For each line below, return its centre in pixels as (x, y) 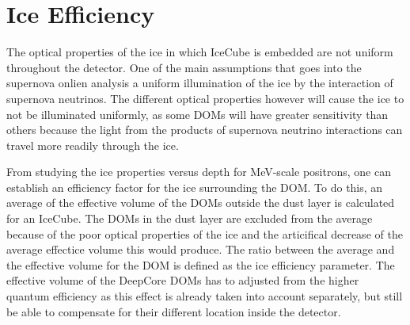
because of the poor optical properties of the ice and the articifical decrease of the (205, 233)
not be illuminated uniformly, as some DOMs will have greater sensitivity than (197, 114)
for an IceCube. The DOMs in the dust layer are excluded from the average (190, 218)
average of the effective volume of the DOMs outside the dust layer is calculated (201, 203)
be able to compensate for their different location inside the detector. (174, 311)
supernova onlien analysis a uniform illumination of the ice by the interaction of (200, 83)
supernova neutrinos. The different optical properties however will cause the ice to (205, 98)
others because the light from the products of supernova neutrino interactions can (205, 130)
